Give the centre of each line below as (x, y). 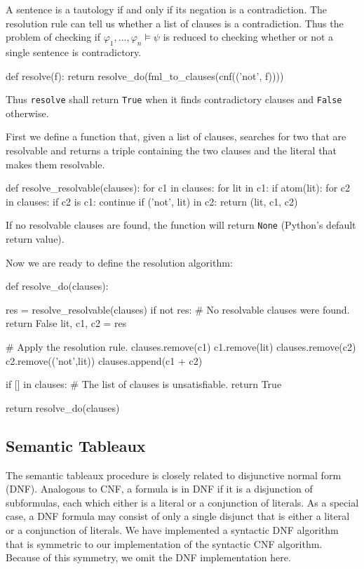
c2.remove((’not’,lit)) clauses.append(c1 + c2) (104, 360)
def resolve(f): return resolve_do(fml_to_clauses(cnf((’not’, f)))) (145, 75)
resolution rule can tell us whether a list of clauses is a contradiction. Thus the (175, 23)
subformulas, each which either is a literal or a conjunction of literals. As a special (182, 502)
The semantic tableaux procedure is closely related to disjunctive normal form (174, 475)
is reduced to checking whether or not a (248, 37)
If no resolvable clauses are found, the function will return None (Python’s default (181, 225)
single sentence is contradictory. (74, 52)
